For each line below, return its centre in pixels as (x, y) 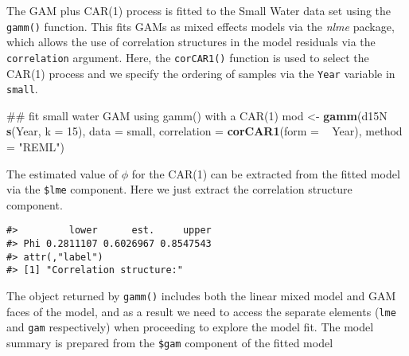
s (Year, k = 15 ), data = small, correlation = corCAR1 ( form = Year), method (204, 131)
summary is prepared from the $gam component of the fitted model (170, 343)
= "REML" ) (35, 147)
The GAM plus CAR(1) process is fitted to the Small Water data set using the (199, 10)
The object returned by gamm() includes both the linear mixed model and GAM (201, 296)
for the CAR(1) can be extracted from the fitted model (266, 173)
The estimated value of (62, 173)
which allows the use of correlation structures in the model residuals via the (191, 42)
